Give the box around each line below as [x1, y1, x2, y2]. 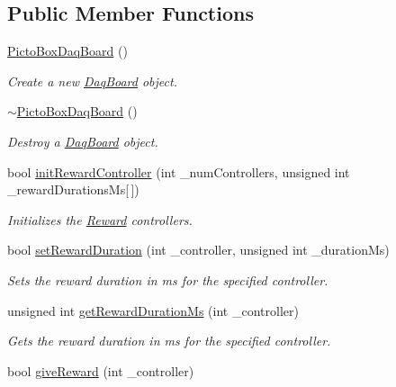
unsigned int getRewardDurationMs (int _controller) [7, 301, 299, 319]
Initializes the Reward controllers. [7, 210, 193, 229]
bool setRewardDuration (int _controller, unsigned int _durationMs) [7, 240, 390, 259]
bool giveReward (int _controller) [7, 361, 194, 380]
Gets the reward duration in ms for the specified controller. [7, 331, 331, 350]
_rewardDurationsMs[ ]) [7, 180, 139, 199]
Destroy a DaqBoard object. [7, 131, 158, 150]
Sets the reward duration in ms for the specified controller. [7, 270, 328, 289]
